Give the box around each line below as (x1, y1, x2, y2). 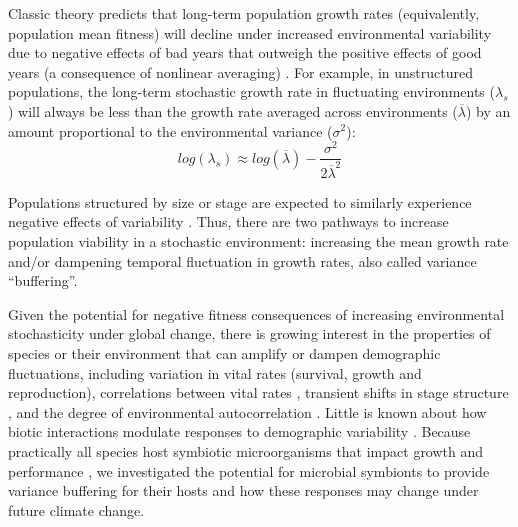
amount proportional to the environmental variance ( (8, 120, 333, 141)
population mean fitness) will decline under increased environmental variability (8, 22, 492, 43)
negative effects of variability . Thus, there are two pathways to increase (8, 211, 449, 232)
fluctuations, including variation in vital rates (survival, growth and (8, 362, 422, 383)
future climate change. (8, 499, 145, 520)
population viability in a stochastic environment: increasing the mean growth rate (8, 231, 509, 252)
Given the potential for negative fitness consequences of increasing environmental (8, 303, 505, 324)
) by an (465, 100, 511, 121)
